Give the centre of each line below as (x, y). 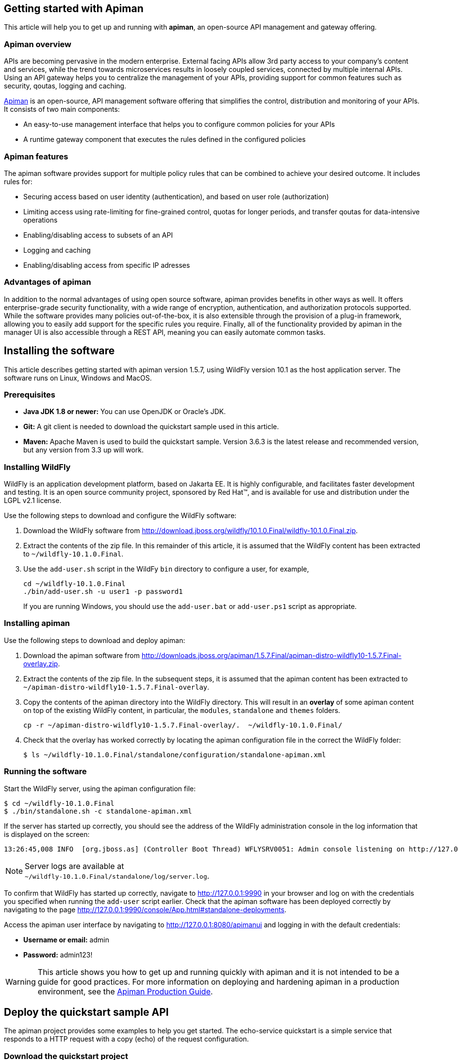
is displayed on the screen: (47, 834)
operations (41, 220)
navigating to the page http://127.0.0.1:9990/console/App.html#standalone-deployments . (145, 909)
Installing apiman (37, 623)
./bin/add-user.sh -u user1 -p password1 (103, 592)
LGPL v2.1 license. (33, 501)
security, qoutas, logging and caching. (65, 86)
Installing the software (59, 351)
